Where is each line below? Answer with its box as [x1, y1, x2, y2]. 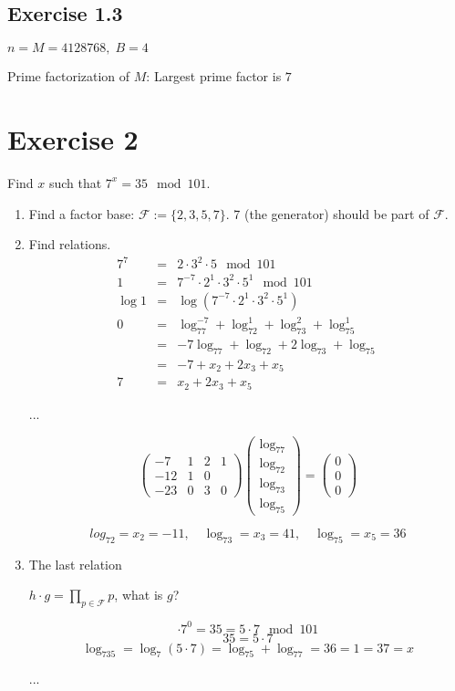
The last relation [28, 554, 122, 573]
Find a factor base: [28, 204, 135, 223]
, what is [114, 585, 163, 604]
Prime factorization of [7, 67, 130, 86]
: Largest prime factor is [146, 67, 282, 86]
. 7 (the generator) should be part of [225, 204, 429, 223]
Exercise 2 [7, 120, 139, 157]
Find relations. [28, 235, 111, 254]
